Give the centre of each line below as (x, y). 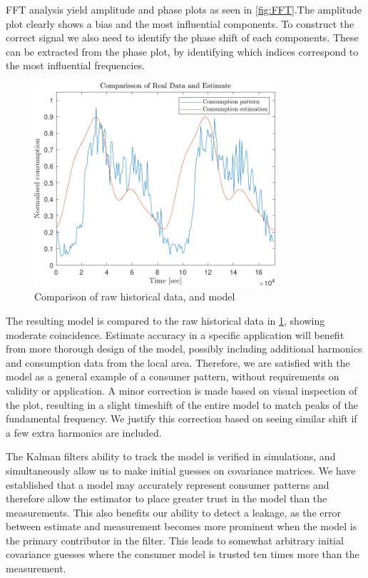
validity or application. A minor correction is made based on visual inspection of (182, 390)
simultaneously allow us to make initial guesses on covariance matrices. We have (181, 470)
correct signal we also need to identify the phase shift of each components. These (182, 37)
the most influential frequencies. (76, 65)
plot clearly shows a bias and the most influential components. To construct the (180, 23)
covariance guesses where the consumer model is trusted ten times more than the (183, 554)
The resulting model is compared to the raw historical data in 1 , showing (165, 320)
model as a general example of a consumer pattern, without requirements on (173, 376)
